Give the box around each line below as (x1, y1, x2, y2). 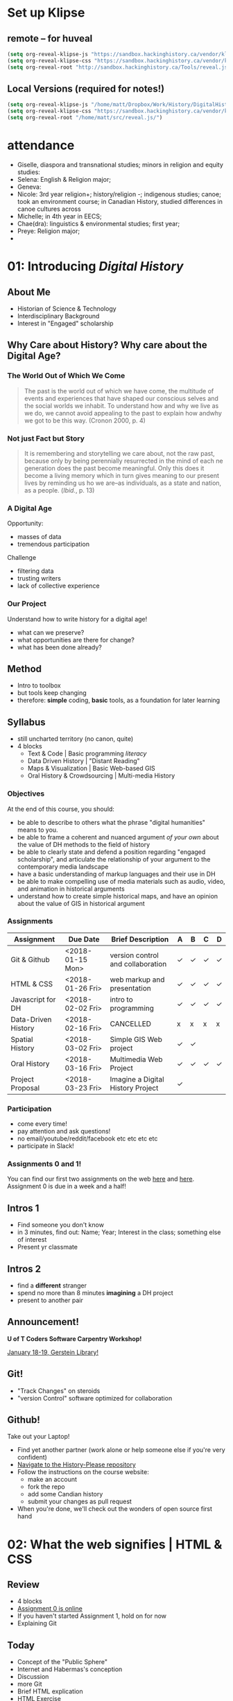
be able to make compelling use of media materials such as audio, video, (17, 877, 225, 885)
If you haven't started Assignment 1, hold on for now (17, 1612, 167, 1621)
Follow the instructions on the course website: (17, 1468, 149, 1476)
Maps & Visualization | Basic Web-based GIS (27, 764, 155, 773)
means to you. (17, 826, 58, 834)
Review (7, 1579, 40, 1591)
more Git (17, 1680, 43, 1689)
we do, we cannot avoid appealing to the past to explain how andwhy (24, 409, 222, 417)
